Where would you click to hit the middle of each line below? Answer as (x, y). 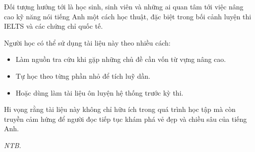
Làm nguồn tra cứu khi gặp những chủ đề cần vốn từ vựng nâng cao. (121, 59)
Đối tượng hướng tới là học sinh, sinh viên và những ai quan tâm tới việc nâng (124, 6)
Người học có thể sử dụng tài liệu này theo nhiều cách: (87, 42)
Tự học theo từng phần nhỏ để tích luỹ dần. (83, 76)
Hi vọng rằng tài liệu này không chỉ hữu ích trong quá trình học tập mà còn (120, 109)
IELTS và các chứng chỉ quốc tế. (54, 26)
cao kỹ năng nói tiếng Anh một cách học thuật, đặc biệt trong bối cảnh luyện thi (128, 16)
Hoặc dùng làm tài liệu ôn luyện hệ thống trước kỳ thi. (99, 92)
